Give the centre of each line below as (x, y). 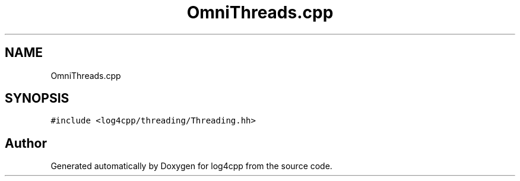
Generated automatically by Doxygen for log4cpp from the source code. (191, 166)
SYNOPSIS (37, 99)
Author (26, 143)
